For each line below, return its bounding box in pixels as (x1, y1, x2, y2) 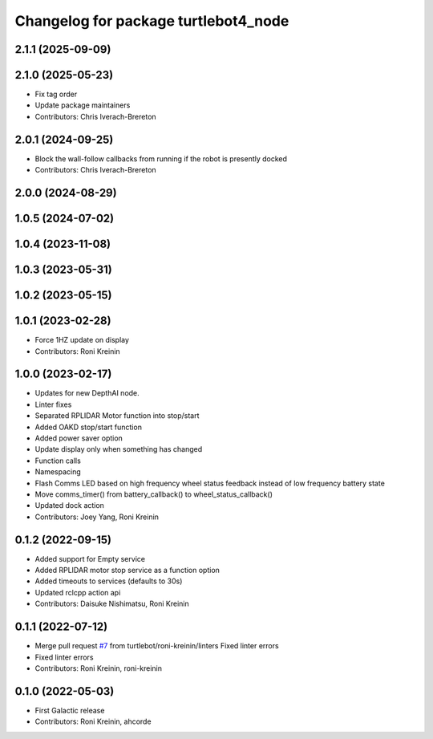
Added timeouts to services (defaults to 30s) (34, 576, 183, 586)
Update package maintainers (34, 100, 131, 110)
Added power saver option (34, 433, 123, 443)
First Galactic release (34, 705, 105, 715)
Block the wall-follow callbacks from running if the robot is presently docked (34, 153, 288, 164)
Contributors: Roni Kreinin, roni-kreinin (34, 663, 163, 673)
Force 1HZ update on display (34, 335, 130, 345)
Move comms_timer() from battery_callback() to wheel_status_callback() (34, 489, 273, 499)
